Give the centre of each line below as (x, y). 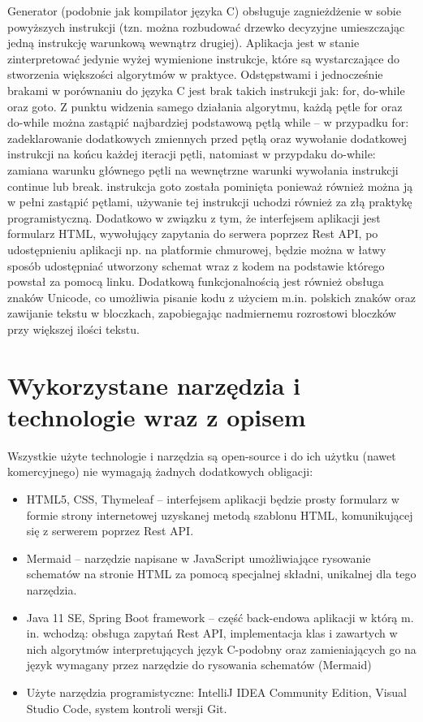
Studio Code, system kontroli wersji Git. (127, 708)
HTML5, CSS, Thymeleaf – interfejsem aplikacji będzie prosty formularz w (213, 498)
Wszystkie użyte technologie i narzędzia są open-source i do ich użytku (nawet (202, 455)
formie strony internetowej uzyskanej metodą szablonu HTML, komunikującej (220, 514)
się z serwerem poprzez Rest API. (110, 531)
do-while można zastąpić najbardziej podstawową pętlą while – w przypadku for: (208, 122)
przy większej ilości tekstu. (73, 329)
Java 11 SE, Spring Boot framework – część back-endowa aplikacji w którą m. (220, 617)
